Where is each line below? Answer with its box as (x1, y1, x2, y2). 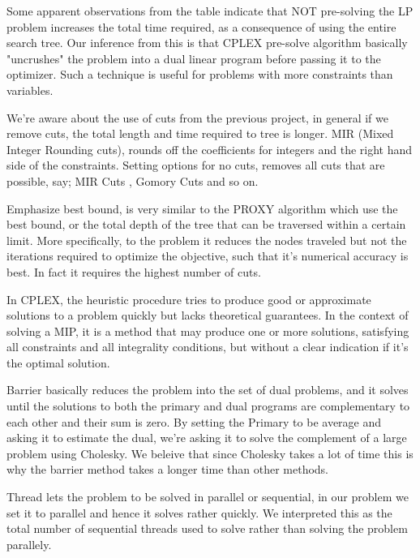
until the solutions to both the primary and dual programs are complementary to (6, 397, 410, 414)
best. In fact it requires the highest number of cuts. (6, 263, 261, 280)
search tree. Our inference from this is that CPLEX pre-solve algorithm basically (6, 34, 408, 51)
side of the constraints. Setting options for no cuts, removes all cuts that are (6, 157, 385, 174)
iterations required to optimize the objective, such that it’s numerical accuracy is (6, 247, 409, 264)
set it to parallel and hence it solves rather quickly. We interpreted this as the (6, 504, 392, 521)
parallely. (6, 535, 52, 552)
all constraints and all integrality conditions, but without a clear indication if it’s (6, 338, 409, 355)
